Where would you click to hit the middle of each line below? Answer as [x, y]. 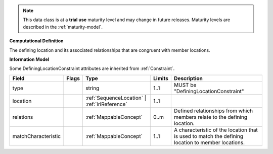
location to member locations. [209, 142]
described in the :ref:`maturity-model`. [63, 27]
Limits [161, 78]
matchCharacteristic [36, 136]
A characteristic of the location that [216, 130]
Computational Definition [36, 41]
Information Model [29, 59]
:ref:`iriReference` [106, 104]
